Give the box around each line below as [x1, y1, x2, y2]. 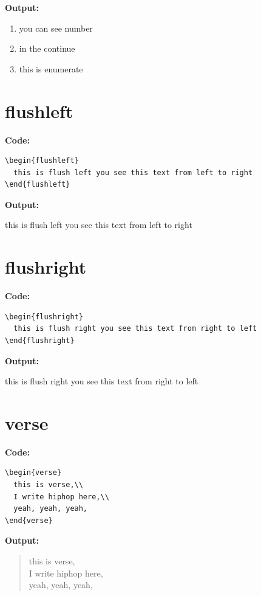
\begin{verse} [5, 468, 62, 477]
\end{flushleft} [5, 180, 70, 189]
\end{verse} [5, 516, 53, 525]
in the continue [19, 42, 75, 55]
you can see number [19, 21, 93, 34]
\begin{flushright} [5, 312, 83, 321]
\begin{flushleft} [5, 156, 79, 165]
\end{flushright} [5, 336, 75, 345]
